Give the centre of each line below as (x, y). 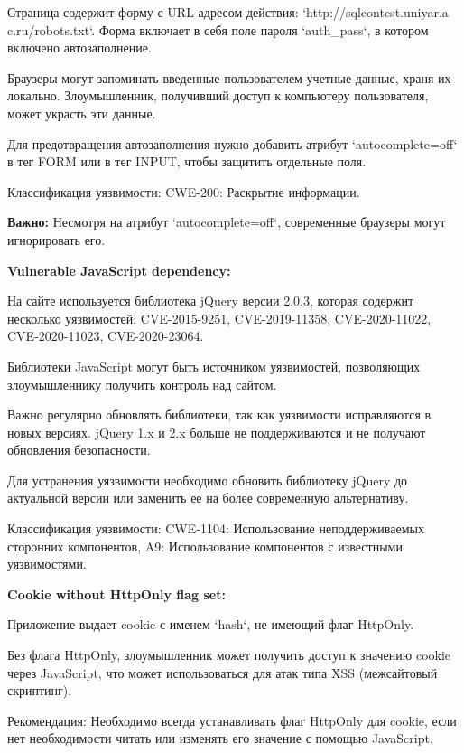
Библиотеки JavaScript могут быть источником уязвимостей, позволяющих (214, 366)
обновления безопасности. (79, 450)
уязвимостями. (47, 564)
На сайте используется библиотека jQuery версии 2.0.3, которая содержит (211, 301)
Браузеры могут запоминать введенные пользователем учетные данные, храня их (229, 77)
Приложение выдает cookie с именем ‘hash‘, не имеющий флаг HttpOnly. (211, 624)
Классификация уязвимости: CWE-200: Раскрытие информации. (184, 191)
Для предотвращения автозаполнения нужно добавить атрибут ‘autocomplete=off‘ (232, 143)
